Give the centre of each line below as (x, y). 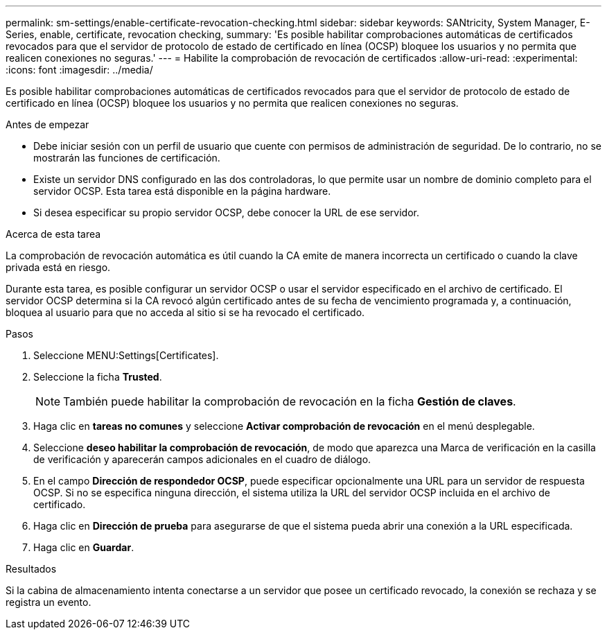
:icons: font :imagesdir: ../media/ (79, 70)
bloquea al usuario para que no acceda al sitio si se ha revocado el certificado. (185, 312)
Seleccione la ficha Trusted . (98, 377)
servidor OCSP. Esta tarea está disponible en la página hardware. (182, 191)
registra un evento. (49, 602)
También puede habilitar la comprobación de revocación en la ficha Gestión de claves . (290, 401)
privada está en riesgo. (58, 267)
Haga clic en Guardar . (84, 547)
